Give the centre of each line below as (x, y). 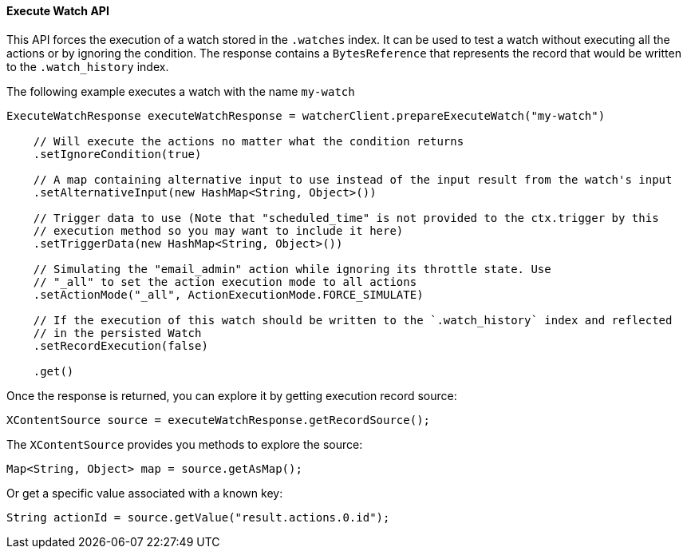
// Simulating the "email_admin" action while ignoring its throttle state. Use (292, 269)
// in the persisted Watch (117, 333)
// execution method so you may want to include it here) (218, 230)
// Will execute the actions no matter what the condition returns (249, 141)
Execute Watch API (58, 11)
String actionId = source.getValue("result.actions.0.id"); (198, 517)
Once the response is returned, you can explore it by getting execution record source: (232, 395)
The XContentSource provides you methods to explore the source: (185, 444)
